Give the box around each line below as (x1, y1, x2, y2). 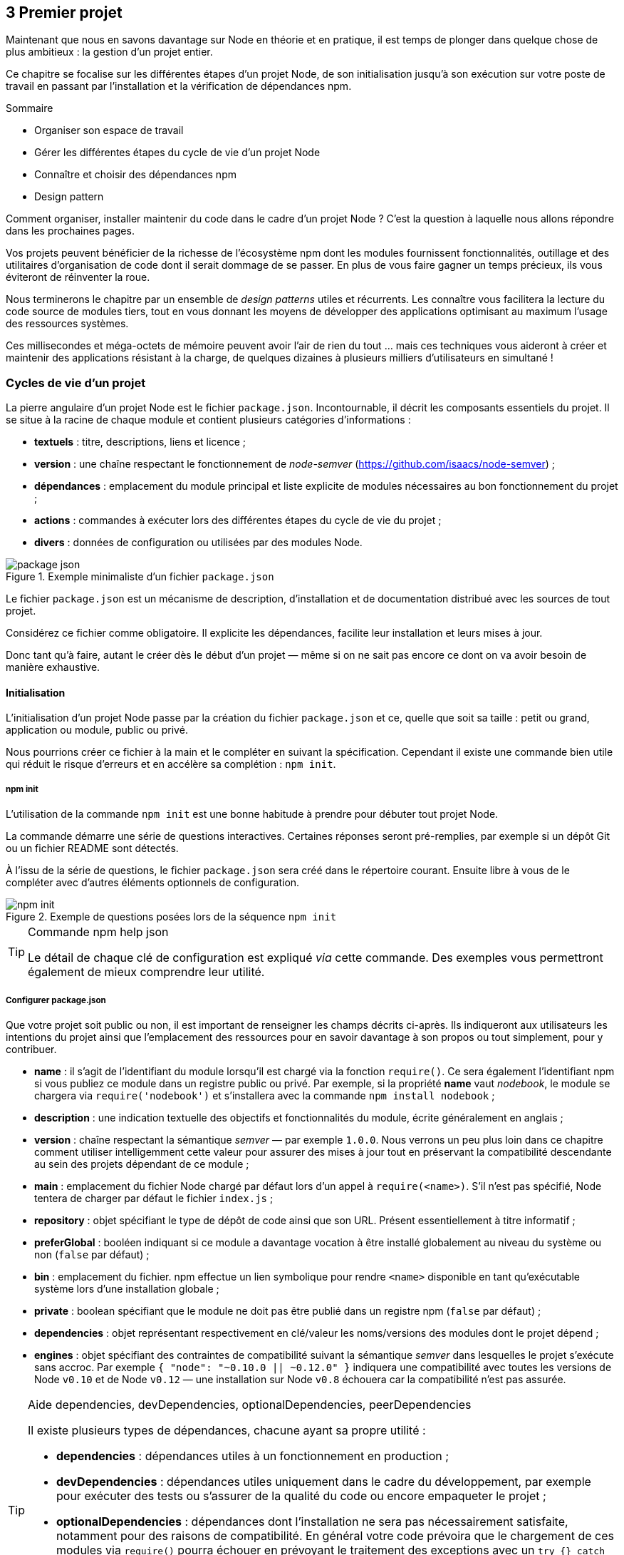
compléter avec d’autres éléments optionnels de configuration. (6, 876, 300, 889)
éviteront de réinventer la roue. (6, 271, 150, 284)
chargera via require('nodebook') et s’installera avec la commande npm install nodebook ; (34, 1089, 495, 1102)
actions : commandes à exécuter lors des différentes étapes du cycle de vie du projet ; (34, 514, 442, 527)
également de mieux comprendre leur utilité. (28, 965, 265, 980)
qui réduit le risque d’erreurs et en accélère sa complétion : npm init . (6, 758, 336, 771)
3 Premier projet (6, 4, 123, 21)
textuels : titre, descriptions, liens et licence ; (34, 436, 246, 448)
